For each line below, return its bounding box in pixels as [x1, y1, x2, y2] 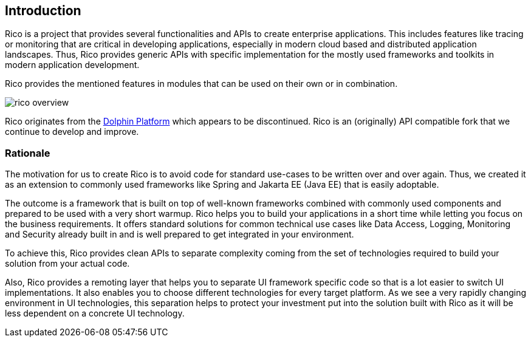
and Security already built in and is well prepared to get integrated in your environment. [5, 229, 354, 240]
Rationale [5, 146, 50, 159]
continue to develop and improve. [5, 126, 139, 137]
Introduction [5, 3, 81, 18]
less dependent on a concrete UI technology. [5, 308, 185, 319]
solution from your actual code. [5, 258, 130, 269]
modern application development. [5, 60, 140, 70]
